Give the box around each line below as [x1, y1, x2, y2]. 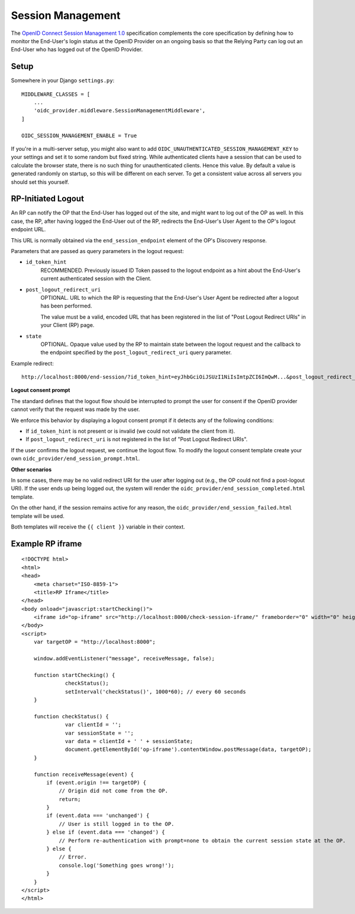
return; [59, 796, 81, 802]
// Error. [59, 854, 88, 860]
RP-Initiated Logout [11, 194, 84, 204]
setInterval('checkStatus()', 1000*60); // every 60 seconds [65, 688, 246, 695]
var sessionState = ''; [65, 730, 134, 736]
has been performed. [40, 302, 92, 310]
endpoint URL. [11, 226, 46, 233]
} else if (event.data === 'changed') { [46, 829, 165, 836]
